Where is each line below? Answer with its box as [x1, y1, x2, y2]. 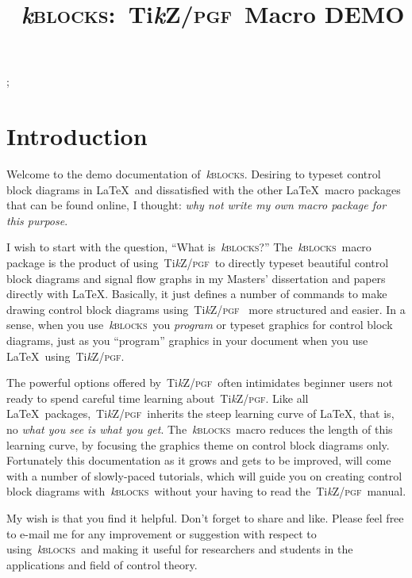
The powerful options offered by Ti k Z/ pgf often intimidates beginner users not [6, 374, 394, 391]
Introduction [6, 120, 148, 152]
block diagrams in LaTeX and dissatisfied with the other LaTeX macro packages [6, 181, 401, 197]
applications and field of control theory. [6, 556, 198, 572]
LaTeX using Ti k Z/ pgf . [6, 347, 125, 364]
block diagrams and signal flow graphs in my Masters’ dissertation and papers [6, 270, 386, 286]
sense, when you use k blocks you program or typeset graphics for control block [6, 316, 393, 333]
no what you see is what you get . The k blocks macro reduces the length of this [6, 421, 393, 437]
